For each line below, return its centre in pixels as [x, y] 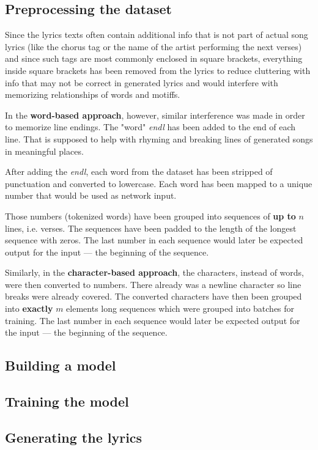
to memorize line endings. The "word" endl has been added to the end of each [150, 127]
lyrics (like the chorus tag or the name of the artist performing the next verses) [153, 46]
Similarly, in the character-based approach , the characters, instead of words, [155, 272]
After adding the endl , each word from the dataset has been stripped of [139, 172]
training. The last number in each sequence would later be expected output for [153, 320]
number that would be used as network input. [91, 195]
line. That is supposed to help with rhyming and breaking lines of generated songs [159, 138]
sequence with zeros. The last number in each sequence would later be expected [154, 240]
